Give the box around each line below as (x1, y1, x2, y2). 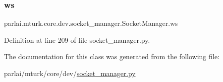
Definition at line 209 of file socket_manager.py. (4, 34, 150, 45)
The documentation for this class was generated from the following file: (4, 51, 220, 62)
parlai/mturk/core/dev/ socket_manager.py (4, 68, 136, 78)
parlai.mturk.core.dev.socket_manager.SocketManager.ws (4, 18, 178, 28)
